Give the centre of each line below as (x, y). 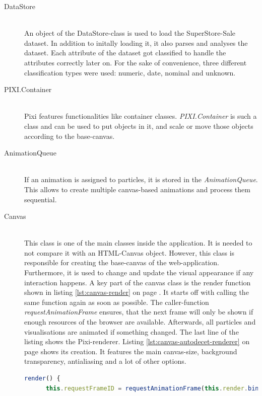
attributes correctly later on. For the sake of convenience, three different (136, 62)
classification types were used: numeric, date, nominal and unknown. (130, 72)
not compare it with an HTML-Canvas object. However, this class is (129, 252)
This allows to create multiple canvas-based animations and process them (137, 189)
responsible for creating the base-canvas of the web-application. (122, 262)
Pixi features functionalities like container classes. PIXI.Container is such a (141, 116)
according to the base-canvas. (70, 136)
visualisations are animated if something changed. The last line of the (132, 331)
